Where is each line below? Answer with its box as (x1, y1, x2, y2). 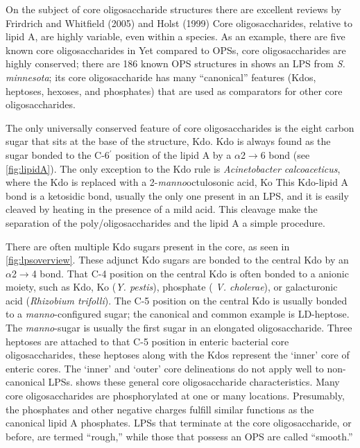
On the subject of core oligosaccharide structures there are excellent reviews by (6, 2, 341, 16)
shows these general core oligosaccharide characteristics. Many (76, 374, 340, 389)
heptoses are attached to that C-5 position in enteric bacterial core (6, 334, 289, 348)
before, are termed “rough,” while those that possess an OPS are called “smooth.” (6, 429, 353, 443)
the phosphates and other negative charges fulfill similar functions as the (6, 402, 314, 416)
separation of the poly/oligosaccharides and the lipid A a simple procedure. (6, 215, 325, 230)
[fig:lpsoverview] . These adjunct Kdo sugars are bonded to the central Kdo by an (6, 252, 349, 267)
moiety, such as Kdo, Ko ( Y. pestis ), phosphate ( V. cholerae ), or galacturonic (6, 279, 338, 294)
